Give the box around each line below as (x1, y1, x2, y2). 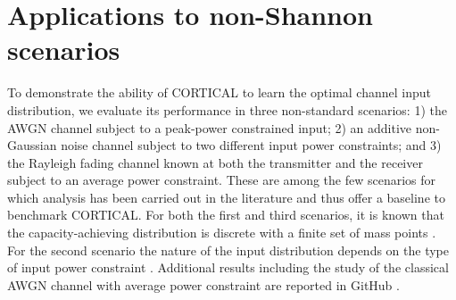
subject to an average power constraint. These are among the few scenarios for (7, 171, 436, 189)
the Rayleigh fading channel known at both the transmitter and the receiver (7, 153, 423, 171)
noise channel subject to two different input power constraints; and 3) (61, 136, 442, 154)
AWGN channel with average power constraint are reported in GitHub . (7, 275, 400, 294)
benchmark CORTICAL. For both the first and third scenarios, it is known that (7, 205, 444, 224)
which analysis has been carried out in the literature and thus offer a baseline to (7, 187, 445, 206)
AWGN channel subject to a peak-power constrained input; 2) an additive (7, 118, 412, 137)
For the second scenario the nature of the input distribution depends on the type (7, 240, 449, 259)
